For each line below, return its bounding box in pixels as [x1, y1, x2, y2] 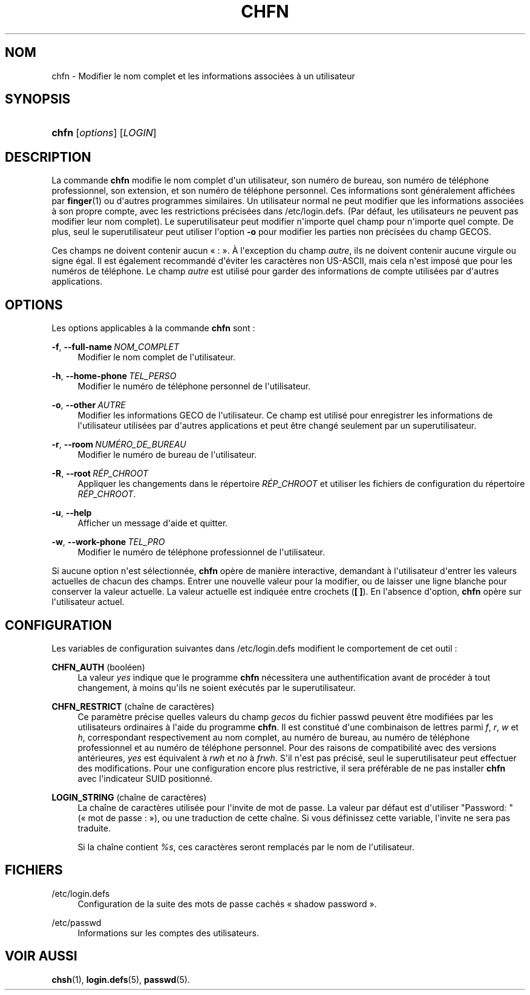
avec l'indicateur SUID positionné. [77, 773, 213, 784]
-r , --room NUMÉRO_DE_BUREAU [51, 439, 186, 450]
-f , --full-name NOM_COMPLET [51, 342, 179, 352]
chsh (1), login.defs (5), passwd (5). [51, 974, 190, 985]
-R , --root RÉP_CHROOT [51, 468, 149, 479]
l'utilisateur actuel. [51, 597, 125, 607]
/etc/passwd [51, 917, 102, 928]
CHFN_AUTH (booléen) [51, 661, 145, 672]
